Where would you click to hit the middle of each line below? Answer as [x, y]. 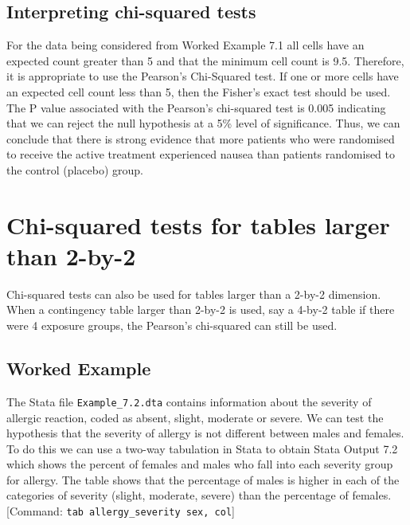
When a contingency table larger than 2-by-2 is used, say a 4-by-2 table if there [201, 310]
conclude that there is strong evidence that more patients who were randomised [201, 138]
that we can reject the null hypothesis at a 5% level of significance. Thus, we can [203, 123]
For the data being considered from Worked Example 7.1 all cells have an [185, 45]
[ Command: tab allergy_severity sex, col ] [121, 511]
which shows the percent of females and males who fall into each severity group [200, 464]
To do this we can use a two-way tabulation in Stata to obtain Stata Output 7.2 [202, 448]
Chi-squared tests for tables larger [198, 224]
